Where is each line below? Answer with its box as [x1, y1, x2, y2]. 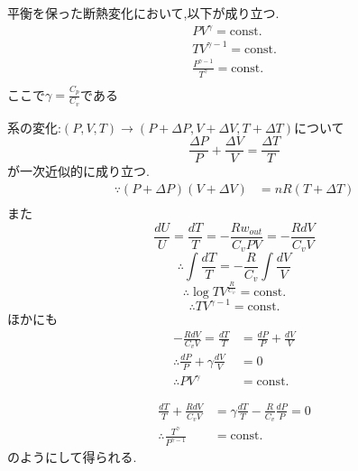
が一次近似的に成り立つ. [7, 162, 150, 180]
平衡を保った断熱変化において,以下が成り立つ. [7, 4, 280, 22]
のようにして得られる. [7, 448, 137, 466]
